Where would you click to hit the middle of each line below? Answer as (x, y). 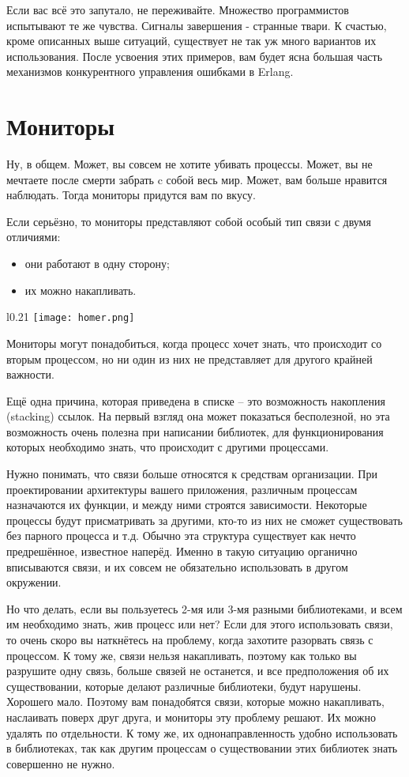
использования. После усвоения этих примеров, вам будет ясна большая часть (195, 56)
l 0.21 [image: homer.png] (71, 317)
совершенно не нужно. (61, 763)
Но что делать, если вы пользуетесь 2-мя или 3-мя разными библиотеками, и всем (204, 608)
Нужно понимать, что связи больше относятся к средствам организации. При (192, 474)
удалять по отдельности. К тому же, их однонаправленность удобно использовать (202, 732)
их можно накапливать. (81, 290)
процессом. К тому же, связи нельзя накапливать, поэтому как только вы (182, 655)
